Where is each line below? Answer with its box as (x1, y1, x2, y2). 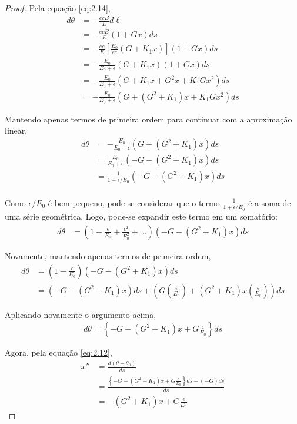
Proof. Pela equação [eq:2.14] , (5, 2, 111, 14)
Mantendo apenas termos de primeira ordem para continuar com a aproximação (5, 112, 292, 125)
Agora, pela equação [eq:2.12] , (5, 346, 112, 359)
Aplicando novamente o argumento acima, (5, 308, 156, 320)
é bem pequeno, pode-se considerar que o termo (48, 196, 220, 208)
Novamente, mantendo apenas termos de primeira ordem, (5, 249, 211, 261)
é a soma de (248, 196, 291, 208)
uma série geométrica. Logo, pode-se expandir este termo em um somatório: (5, 210, 278, 223)
